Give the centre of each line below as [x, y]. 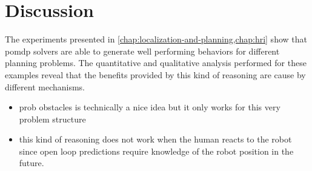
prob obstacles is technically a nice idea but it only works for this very [150, 107]
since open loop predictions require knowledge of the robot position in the [156, 151]
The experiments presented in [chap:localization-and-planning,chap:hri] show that [156, 39]
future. [32, 163]
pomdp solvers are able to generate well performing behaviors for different [142, 51]
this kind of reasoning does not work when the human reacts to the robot [155, 139]
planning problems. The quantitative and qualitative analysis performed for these [156, 63]
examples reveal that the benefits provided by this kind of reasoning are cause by [155, 74]
